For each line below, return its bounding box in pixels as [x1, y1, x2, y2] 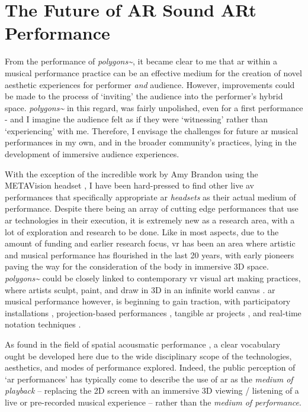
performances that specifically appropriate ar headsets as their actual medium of [5, 190, 296, 203]
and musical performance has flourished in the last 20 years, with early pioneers [5, 248, 294, 261]
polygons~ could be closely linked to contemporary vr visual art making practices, [5, 272, 301, 284]
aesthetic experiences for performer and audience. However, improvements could [5, 78, 295, 90]
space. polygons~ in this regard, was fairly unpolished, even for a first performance [5, 101, 303, 113]
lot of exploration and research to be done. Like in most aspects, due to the [5, 225, 279, 238]
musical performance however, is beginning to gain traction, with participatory [5, 295, 291, 307]
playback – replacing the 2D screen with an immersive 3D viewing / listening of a [5, 384, 299, 397]
